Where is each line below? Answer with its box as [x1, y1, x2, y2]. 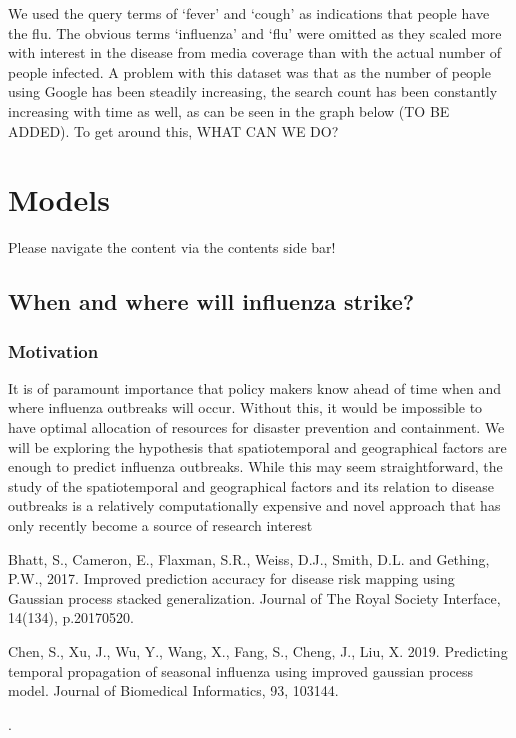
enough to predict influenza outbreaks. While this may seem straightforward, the [8, 456, 503, 477]
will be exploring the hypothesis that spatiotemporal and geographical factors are [8, 436, 507, 457]
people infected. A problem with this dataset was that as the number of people [8, 61, 491, 82]
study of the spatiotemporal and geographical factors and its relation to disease [8, 475, 494, 496]
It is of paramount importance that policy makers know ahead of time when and [8, 377, 501, 398]
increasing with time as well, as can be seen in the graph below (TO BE [8, 100, 450, 121]
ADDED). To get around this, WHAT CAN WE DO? [8, 120, 339, 141]
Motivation [8, 338, 99, 363]
